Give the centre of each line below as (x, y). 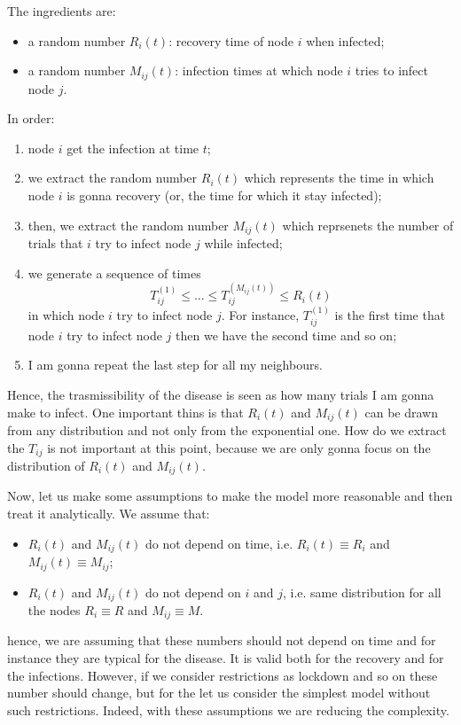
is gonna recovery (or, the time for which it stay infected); (224, 195)
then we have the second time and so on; (286, 335)
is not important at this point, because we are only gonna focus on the (239, 447)
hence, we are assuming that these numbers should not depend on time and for (222, 640)
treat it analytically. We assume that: (109, 514)
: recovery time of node (231, 40)
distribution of (46, 465)
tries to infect (391, 70)
